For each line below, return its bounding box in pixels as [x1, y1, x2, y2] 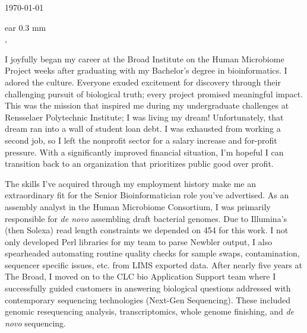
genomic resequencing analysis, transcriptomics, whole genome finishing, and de [5, 305, 295, 318]
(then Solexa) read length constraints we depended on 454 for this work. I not [5, 224, 289, 236]
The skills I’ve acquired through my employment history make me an [5, 177, 257, 189]
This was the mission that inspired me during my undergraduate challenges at [5, 99, 289, 112]
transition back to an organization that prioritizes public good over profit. [5, 157, 274, 170]
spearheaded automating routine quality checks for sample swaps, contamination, [5, 247, 300, 259]
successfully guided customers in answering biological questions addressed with [5, 282, 291, 294]
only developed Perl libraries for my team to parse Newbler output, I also [5, 235, 273, 248]
